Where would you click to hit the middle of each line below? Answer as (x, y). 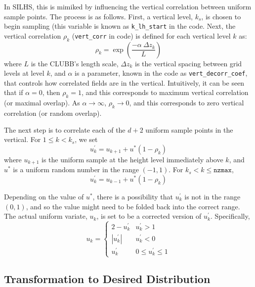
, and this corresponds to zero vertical (187, 103)
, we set (86, 139)
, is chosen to (221, 16)
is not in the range (212, 196)
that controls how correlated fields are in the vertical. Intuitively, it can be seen (124, 82)
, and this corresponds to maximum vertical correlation (165, 92)
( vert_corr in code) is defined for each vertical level (151, 35)
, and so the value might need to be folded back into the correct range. (133, 206)
